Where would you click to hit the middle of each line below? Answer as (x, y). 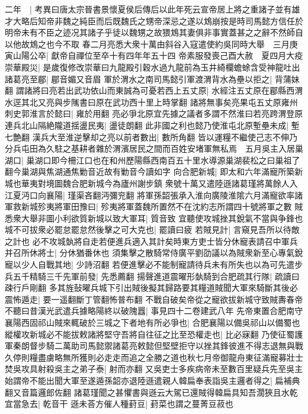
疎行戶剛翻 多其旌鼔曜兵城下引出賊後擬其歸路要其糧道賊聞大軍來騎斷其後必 (151, 288)
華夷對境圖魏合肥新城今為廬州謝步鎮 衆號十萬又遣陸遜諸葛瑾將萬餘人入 (159, 183)
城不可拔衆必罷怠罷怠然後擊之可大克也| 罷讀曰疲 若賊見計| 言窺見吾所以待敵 (152, 230)
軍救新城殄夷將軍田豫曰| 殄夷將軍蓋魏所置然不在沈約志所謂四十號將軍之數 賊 (154, 206)
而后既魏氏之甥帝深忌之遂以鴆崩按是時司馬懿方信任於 (199, 20)
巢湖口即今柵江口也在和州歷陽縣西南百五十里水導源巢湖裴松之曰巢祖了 (163, 160)
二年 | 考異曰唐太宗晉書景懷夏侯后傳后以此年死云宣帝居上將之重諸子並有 (148, 9)
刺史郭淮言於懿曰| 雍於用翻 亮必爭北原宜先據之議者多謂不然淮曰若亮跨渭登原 (154, 113)
